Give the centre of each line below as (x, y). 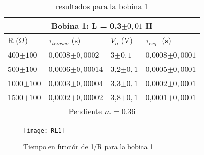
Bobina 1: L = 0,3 (86, 26)
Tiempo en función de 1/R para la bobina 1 (88, 146)
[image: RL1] (44, 130)
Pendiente (85, 111)
